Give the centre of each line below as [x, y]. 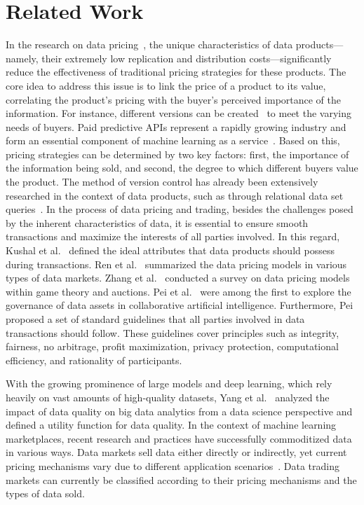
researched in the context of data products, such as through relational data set [175, 195]
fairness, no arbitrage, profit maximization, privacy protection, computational [172, 346]
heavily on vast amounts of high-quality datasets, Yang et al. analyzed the [168, 397]
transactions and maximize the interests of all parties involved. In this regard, [173, 236]
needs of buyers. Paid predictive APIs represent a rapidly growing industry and [176, 126]
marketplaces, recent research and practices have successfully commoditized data [179, 438]
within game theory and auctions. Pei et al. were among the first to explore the [178, 291]
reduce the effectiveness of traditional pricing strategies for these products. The [176, 72]
